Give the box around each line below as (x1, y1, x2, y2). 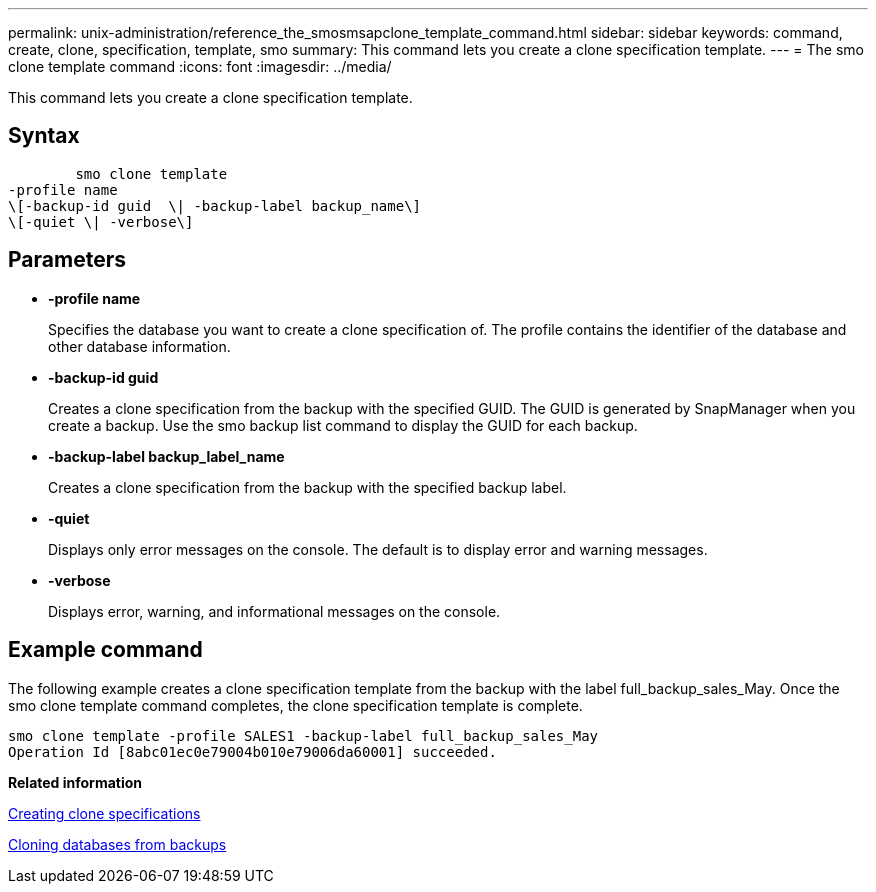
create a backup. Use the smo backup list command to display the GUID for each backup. (48, 416, 638, 434)
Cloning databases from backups (8, 835, 227, 853)
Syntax (8, 123, 80, 149)
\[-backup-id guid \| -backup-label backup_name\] (8, 197, 422, 214)
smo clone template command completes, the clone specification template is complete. (8, 696, 583, 714)
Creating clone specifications (8, 804, 201, 822)
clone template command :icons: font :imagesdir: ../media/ (8, 58, 392, 75)
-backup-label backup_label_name (48, 447, 285, 465)
